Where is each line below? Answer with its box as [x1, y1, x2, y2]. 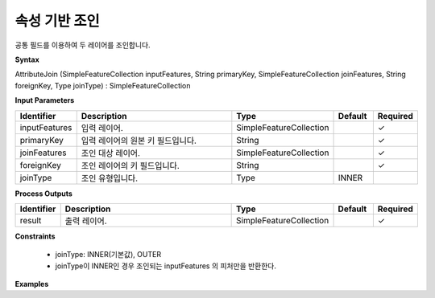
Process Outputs [14, 189, 72, 198]
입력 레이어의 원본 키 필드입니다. [81, 135, 197, 146]
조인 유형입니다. [81, 173, 139, 184]
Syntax [14, 55, 39, 64]
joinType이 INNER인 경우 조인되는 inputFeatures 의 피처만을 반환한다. [55, 261, 277, 271]
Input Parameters [14, 96, 75, 105]
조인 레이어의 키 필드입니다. [81, 160, 180, 171]
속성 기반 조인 [14, 12, 100, 30]
